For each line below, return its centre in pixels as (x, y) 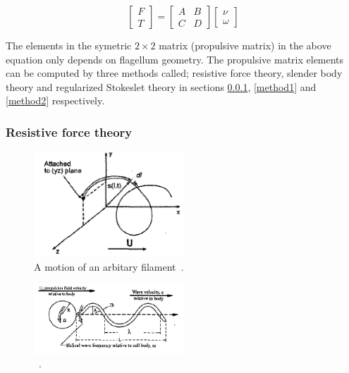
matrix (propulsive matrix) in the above (245, 45)
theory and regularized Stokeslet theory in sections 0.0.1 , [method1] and (161, 86)
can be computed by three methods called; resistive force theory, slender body (174, 73)
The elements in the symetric (69, 45)
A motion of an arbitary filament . (109, 266)
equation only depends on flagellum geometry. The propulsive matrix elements (175, 59)
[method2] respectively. (55, 100)
